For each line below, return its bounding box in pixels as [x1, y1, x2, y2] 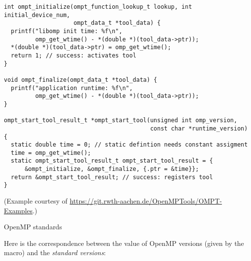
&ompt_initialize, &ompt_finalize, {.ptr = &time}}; [24, 166, 199, 173]
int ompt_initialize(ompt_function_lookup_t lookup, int [4, 3, 192, 10]
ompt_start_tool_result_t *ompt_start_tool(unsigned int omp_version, [4, 117, 237, 124]
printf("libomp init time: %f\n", [11, 27, 123, 35]
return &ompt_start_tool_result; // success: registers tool [11, 173, 213, 181]
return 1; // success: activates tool [11, 52, 137, 59]
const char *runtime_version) [150, 125, 248, 132]
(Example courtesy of [4, 196, 68, 206]
